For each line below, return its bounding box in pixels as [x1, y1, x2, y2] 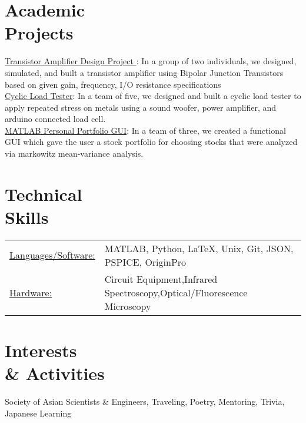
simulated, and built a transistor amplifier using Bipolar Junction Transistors [5, 66, 284, 78]
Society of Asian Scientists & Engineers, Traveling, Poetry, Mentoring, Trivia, [5, 395, 285, 408]
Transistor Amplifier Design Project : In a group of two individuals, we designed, [5, 55, 297, 67]
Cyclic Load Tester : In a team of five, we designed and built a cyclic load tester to [5, 90, 301, 102]
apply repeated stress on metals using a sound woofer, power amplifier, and [5, 101, 277, 113]
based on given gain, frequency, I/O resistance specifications [5, 78, 221, 90]
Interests [5, 338, 77, 362]
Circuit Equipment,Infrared [104, 272, 218, 286]
